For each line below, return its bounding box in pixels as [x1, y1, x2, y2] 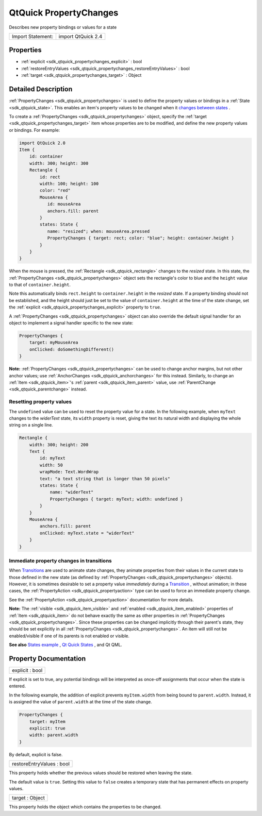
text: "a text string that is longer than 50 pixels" [39, 476, 170, 481]
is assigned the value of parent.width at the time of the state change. [9, 699, 152, 705]
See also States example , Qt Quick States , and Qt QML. [9, 642, 122, 648]
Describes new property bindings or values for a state [9, 24, 117, 30]
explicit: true [29, 726, 65, 731]
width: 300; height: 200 [29, 442, 89, 447]
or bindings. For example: [9, 127, 60, 133]
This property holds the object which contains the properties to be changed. [9, 804, 162, 810]
